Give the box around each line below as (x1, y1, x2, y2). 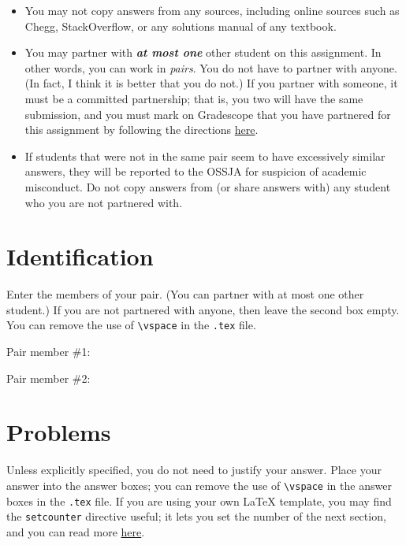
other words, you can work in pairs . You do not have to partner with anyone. (24, 59, 397, 76)
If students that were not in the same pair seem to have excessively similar (24, 147, 386, 164)
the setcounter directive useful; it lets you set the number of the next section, (6, 508, 386, 525)
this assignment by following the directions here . (24, 121, 259, 138)
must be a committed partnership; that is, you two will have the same (24, 90, 363, 106)
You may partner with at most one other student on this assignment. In (24, 44, 382, 61)
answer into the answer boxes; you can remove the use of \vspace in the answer (6, 477, 392, 493)
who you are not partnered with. (24, 194, 183, 210)
